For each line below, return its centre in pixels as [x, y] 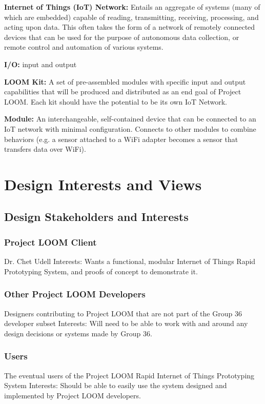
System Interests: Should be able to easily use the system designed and [116, 385]
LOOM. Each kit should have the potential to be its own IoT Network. [116, 101]
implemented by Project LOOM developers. [73, 395]
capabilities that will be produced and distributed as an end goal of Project [123, 92]
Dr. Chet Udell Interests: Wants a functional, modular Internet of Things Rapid [130, 261]
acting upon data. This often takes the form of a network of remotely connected [130, 27]
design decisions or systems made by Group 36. [78, 333]
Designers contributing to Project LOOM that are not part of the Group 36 [123, 313]
